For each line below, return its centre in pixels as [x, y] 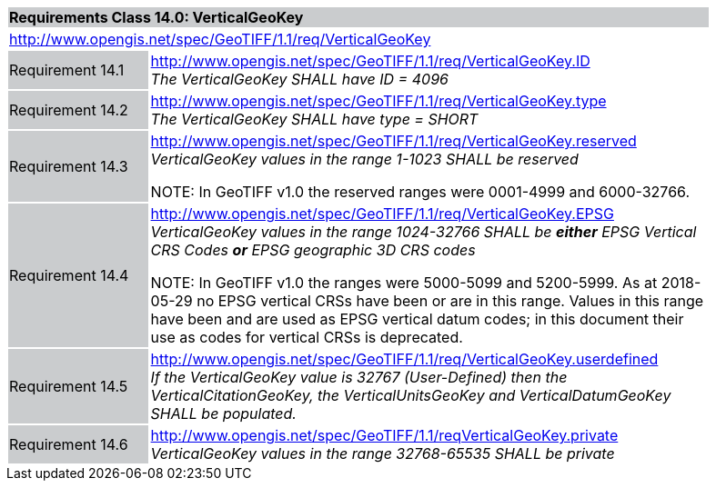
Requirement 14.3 [69, 166]
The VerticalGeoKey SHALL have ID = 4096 [299, 79]
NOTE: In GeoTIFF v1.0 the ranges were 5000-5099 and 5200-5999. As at [404, 283]
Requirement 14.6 [69, 444]
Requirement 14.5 [69, 386]
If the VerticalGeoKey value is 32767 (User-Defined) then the [359, 377]
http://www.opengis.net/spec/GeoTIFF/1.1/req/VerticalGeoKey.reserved [393, 141]
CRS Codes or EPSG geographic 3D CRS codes [313, 250]
